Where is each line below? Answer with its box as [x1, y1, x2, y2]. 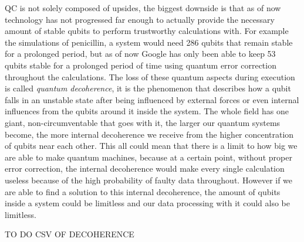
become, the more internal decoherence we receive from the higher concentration [5, 128, 294, 140]
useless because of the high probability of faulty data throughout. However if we [5, 173, 293, 186]
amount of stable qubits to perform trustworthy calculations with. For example [5, 25, 289, 37]
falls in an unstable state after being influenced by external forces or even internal [5, 93, 299, 105]
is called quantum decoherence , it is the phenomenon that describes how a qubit [5, 82, 291, 94]
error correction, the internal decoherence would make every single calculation [5, 162, 285, 175]
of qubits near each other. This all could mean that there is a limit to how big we [5, 139, 298, 152]
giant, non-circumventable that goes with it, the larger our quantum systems [5, 116, 281, 128]
